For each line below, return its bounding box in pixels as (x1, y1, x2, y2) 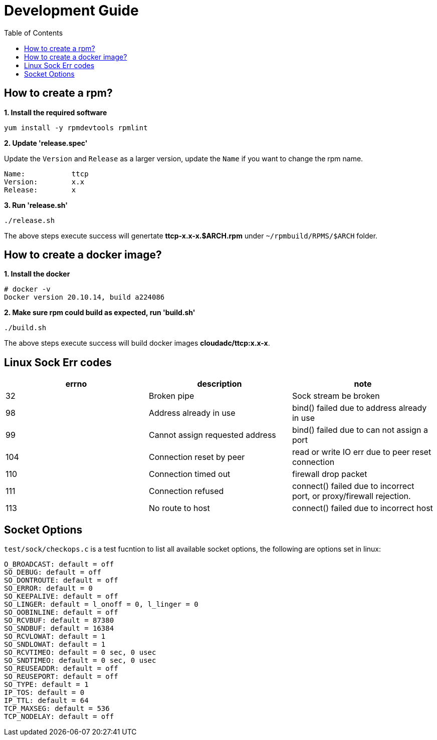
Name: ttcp (4, 169, 89, 178)
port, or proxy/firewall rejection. (292, 491, 411, 502)
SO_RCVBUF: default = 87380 (4, 616, 114, 625)
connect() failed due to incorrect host (292, 503, 433, 514)
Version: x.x (4, 177, 85, 186)
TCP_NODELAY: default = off (4, 712, 114, 721)
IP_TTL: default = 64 (4, 696, 89, 705)
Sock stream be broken (292, 391, 380, 401)
